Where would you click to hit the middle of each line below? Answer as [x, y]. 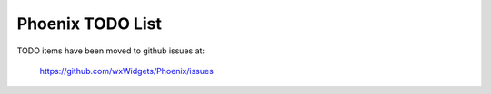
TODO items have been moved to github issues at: [110, 51]
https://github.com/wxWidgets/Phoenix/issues [126, 70]
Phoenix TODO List [90, 23]
